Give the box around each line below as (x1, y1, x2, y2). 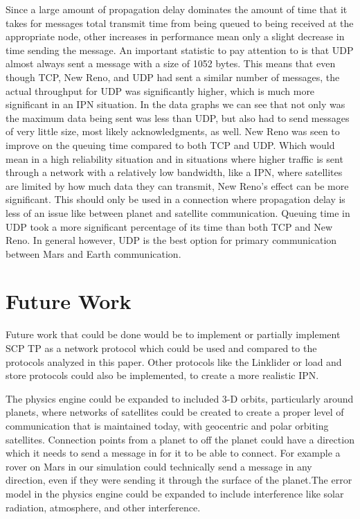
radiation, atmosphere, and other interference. (6, 500, 201, 514)
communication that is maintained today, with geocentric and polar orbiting (6, 418, 329, 432)
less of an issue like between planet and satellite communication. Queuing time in (6, 205, 350, 220)
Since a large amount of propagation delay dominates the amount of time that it (6, 2, 348, 16)
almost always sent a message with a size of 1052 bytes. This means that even (6, 56, 336, 71)
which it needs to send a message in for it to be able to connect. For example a (6, 446, 341, 460)
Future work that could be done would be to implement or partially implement (6, 327, 341, 342)
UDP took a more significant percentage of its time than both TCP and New (6, 219, 333, 234)
